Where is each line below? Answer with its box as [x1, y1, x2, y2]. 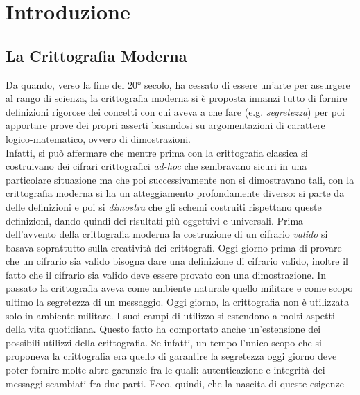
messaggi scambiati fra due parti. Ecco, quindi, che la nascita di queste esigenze [6, 376, 344, 390]
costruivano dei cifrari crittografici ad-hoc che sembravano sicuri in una [6, 159, 307, 173]
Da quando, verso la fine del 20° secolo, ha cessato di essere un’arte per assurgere [6, 77, 350, 91]
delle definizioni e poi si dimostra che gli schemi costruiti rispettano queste [6, 199, 322, 213]
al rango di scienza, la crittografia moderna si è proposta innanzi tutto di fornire [6, 91, 348, 105]
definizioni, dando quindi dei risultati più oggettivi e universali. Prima [6, 213, 304, 227]
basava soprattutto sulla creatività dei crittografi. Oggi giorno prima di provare [6, 240, 342, 254]
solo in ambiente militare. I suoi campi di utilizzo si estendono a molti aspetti [6, 308, 335, 322]
